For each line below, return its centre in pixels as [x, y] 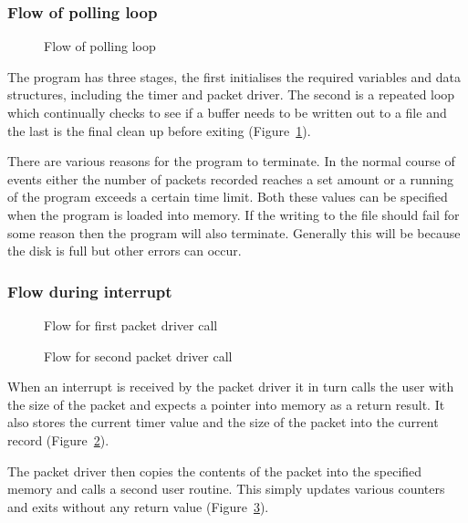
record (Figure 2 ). [58, 439]
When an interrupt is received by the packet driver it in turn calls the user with [231, 387]
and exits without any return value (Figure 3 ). [138, 506]
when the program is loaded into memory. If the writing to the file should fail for [234, 214]
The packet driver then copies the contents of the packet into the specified [215, 471]
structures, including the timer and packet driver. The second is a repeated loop [231, 94]
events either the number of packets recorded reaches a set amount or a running [230, 178]
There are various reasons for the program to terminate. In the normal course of [231, 161]
